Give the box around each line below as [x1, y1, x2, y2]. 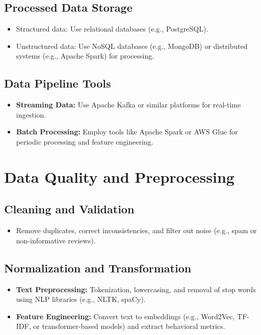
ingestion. [16, 109, 46, 120]
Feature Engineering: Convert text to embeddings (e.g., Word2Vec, [16, 311, 235, 321]
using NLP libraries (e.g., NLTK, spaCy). [16, 294, 146, 304]
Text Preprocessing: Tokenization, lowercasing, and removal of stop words [16, 284, 256, 294]
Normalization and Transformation [4, 260, 192, 275]
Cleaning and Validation [4, 201, 135, 217]
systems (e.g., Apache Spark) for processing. [16, 50, 154, 61]
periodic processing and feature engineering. [16, 136, 153, 147]
